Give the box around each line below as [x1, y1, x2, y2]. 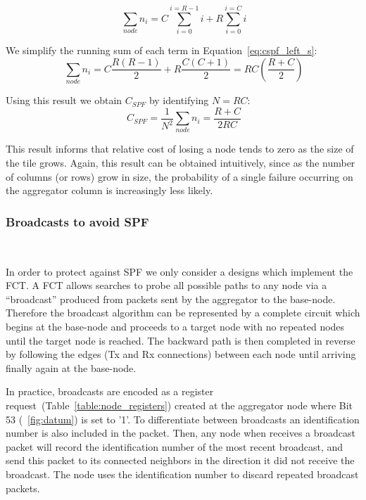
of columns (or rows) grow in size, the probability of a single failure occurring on [6, 169, 353, 184]
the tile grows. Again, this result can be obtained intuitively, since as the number [6, 155, 355, 170]
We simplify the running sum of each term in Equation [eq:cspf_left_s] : [6, 43, 317, 58]
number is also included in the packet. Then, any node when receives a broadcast [6, 425, 356, 440]
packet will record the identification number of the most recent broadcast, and [6, 439, 343, 454]
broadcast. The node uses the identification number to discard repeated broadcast [6, 466, 359, 481]
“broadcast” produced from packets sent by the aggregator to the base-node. [6, 291, 336, 306]
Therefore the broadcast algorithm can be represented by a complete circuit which [6, 305, 360, 320]
